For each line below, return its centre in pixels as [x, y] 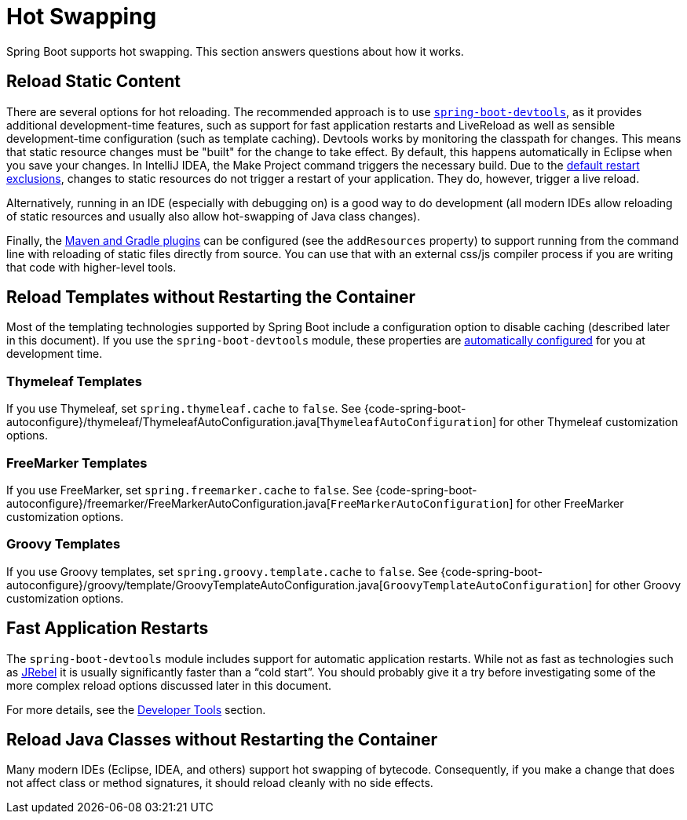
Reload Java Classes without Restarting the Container [222, 739]
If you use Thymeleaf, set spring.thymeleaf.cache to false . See [184, 409]
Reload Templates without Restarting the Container [211, 297]
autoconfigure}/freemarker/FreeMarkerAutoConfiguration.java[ [168, 503]
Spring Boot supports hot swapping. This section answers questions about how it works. [235, 51]
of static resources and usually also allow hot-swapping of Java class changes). [214, 216]
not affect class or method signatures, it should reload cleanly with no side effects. [220, 783]
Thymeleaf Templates [74, 381]
